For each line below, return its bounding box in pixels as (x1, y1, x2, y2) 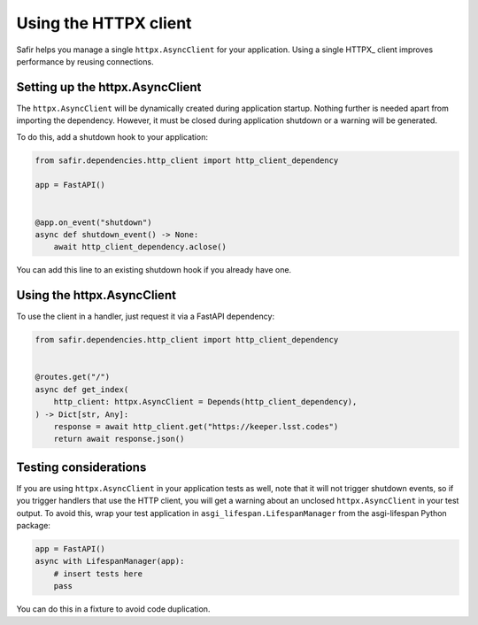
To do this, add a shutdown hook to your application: (16, 131, 208, 142)
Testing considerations (16, 459, 147, 475)
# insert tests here (53, 568, 143, 579)
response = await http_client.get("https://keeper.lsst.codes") (53, 421, 339, 431)
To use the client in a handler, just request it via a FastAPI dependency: (16, 311, 274, 322)
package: (16, 521, 50, 531)
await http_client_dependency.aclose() (53, 242, 227, 252)
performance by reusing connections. (16, 56, 154, 66)
